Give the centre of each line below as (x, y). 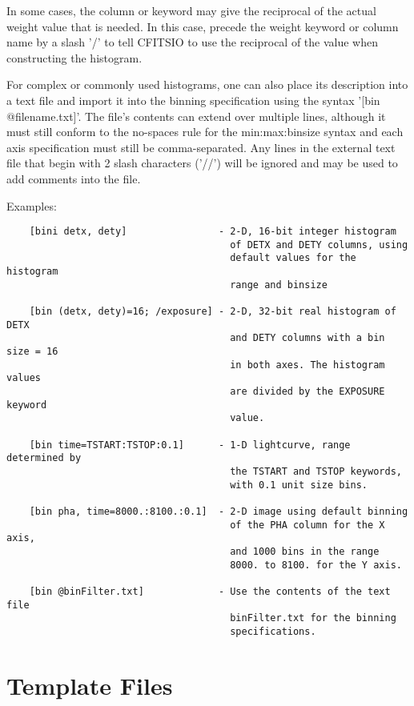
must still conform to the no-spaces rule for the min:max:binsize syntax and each (205, 132)
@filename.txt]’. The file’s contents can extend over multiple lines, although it (196, 116)
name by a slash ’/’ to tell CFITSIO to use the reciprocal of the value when (193, 42)
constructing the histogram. (74, 57)
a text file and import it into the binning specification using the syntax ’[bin (193, 100)
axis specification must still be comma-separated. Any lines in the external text (201, 147)
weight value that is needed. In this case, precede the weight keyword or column (203, 26)
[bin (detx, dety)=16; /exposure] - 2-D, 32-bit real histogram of (213, 312)
